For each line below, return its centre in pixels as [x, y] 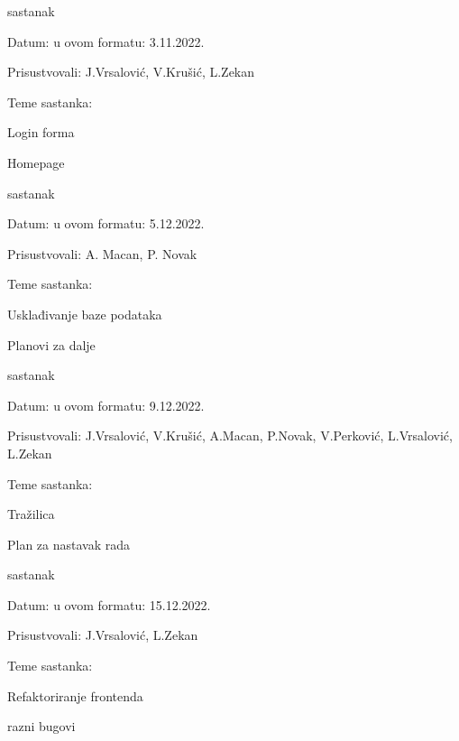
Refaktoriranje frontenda [75, 695]
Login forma [41, 132]
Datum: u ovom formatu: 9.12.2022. [106, 405]
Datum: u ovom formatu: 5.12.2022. [106, 223]
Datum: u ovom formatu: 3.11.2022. [106, 41]
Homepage [36, 162]
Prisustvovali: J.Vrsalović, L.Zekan [103, 635]
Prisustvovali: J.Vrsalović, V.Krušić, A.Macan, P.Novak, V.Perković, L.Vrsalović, [230, 435]
